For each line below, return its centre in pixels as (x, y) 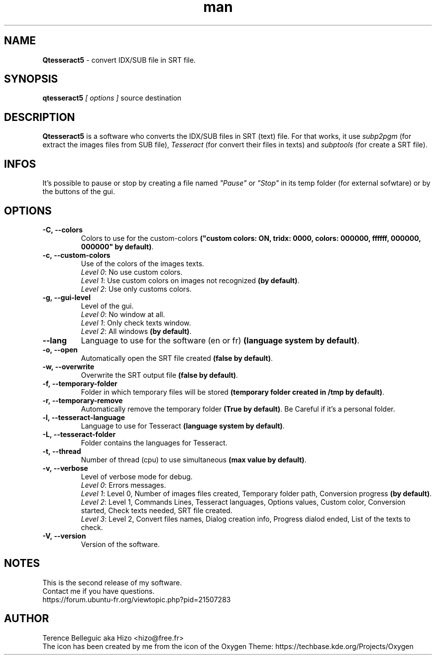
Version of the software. (120, 544)
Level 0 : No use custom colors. (132, 272)
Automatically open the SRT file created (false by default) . (177, 358)
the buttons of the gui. (79, 192)
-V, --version (64, 536)
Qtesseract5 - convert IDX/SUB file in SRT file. (119, 60)
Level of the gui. (107, 306)
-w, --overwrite (68, 366)
